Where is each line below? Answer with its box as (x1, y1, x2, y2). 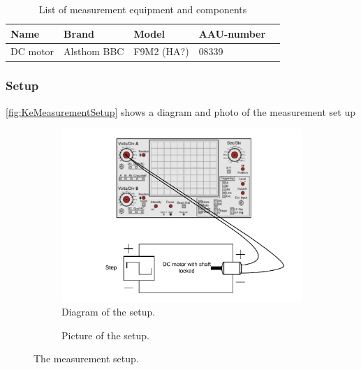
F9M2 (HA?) (133, 44, 189, 59)
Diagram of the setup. (61, 304, 156, 319)
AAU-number (198, 26, 266, 40)
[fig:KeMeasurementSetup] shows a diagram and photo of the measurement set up (6, 104, 355, 119)
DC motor (10, 44, 54, 59)
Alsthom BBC (64, 44, 124, 59)
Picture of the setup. (61, 327, 149, 342)
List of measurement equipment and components (38, 2, 247, 16)
